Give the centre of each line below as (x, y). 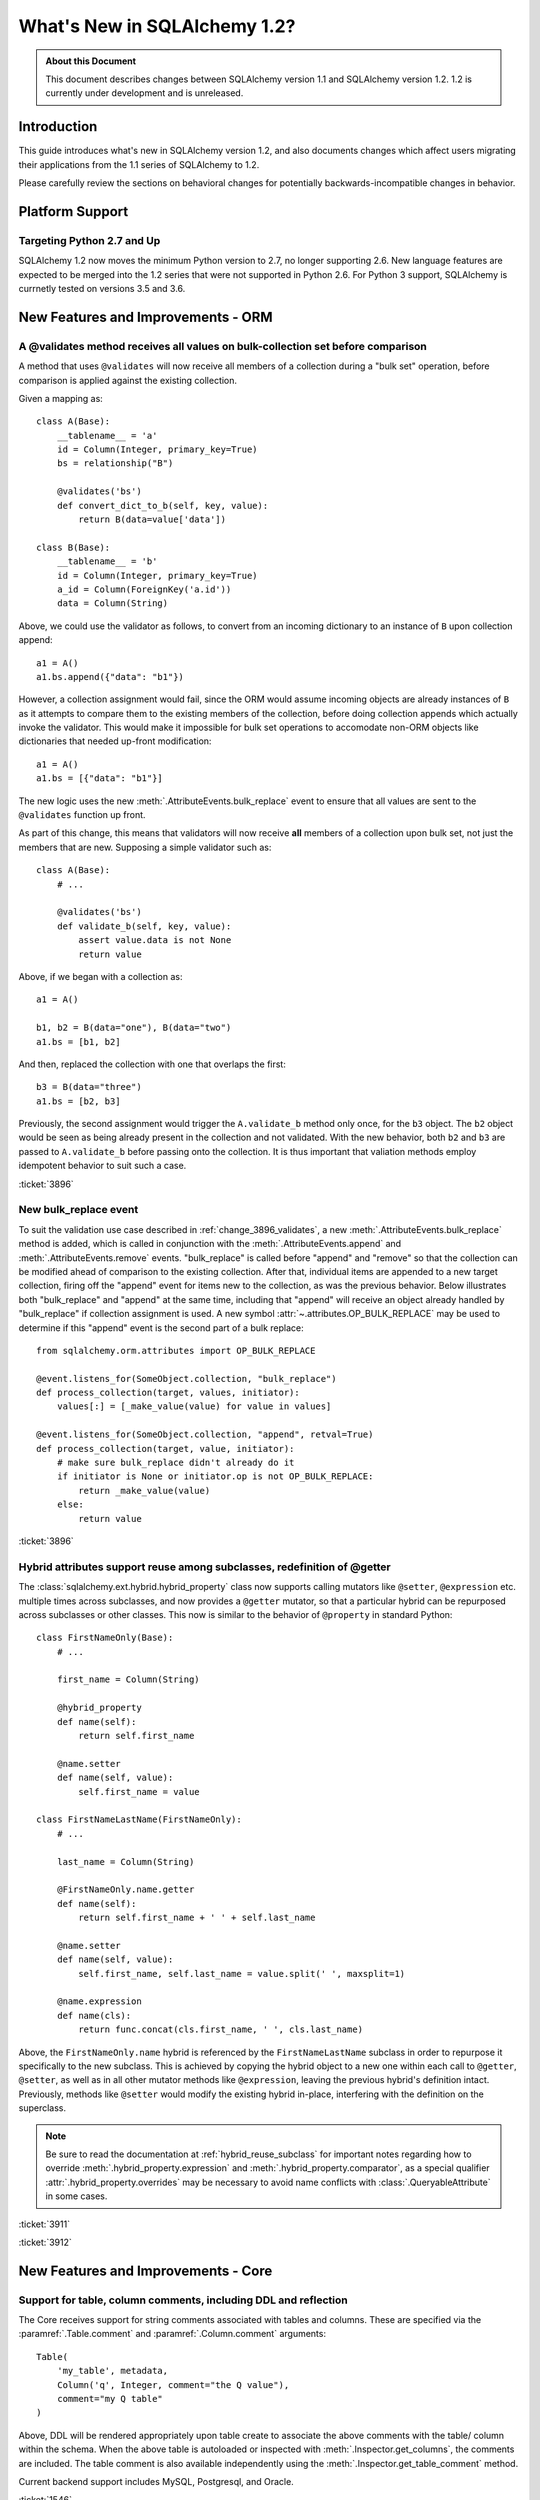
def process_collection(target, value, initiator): (165, 1448)
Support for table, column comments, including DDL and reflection (183, 2300)
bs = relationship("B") (115, 463)
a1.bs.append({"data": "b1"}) (110, 676)
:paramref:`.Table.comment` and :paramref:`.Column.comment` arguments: (172, 2334)
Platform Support (73, 211)
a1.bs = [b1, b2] (78, 1041)
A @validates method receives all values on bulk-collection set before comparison (222, 346)
